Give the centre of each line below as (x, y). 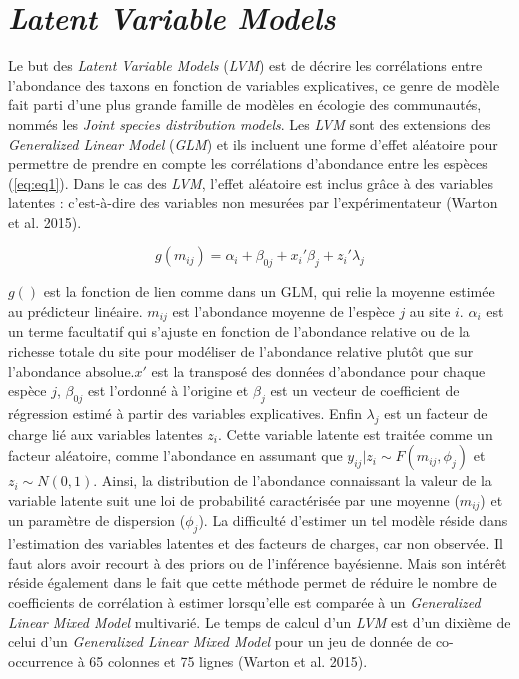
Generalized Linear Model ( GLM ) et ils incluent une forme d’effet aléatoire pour (253, 143)
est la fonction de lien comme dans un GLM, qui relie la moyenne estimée (269, 291)
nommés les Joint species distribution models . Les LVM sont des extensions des (249, 123)
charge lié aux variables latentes (105, 433)
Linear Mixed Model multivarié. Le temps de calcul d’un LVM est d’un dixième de (259, 621)
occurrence (41, 660)
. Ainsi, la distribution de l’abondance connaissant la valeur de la (292, 480)
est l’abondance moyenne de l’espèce (283, 310)
